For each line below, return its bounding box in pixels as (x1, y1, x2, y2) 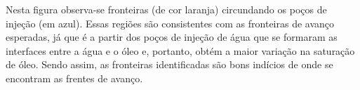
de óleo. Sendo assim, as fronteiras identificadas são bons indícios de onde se (6, 57, 333, 72)
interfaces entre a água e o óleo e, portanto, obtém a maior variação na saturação (6, 43, 355, 58)
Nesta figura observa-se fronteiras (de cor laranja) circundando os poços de (6, 2, 327, 16)
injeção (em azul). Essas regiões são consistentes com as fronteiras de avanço (6, 15, 335, 30)
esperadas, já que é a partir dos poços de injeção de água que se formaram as (6, 30, 338, 44)
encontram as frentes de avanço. (6, 70, 143, 85)
